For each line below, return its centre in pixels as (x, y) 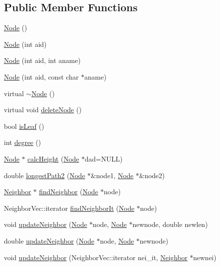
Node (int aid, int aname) (42, 60)
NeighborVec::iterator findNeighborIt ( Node (69, 208)
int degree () (22, 142)
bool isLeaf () (24, 126)
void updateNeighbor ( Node (46, 224)
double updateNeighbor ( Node (49, 240)
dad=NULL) (104, 158)
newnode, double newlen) (170, 224)
